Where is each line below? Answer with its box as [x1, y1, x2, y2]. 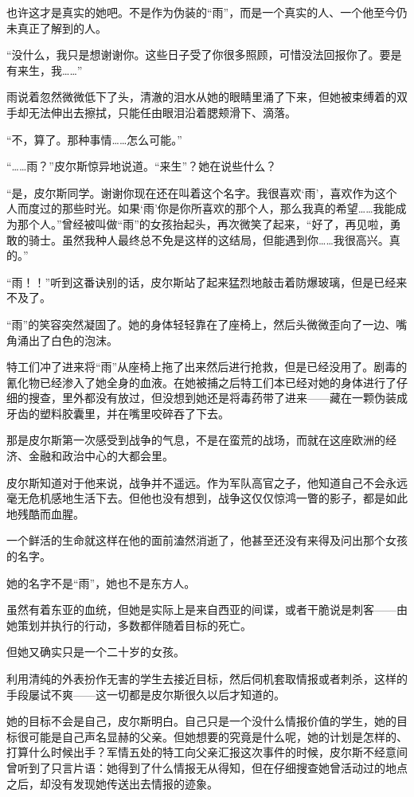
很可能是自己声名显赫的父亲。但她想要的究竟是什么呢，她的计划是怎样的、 [17, 728, 408, 744]
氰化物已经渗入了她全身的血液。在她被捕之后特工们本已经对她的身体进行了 [6, 373, 396, 390]
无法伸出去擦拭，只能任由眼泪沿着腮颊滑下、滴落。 [28, 104, 296, 120]
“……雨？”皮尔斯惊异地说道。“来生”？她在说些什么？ [6, 158, 277, 174]
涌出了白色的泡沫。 [17, 331, 118, 348]
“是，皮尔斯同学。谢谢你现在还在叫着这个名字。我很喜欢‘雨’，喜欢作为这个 [6, 184, 397, 201]
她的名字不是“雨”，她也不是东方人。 [6, 574, 196, 591]
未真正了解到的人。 [6, 19, 107, 36]
